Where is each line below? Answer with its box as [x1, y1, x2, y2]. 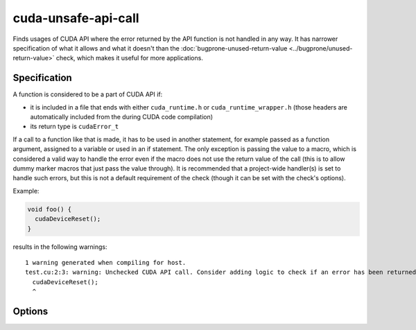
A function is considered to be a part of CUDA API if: [12, 90, 163, 98]
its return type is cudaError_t [30, 122, 119, 131]
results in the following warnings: [12, 243, 107, 251]
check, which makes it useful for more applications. [55, 54, 204, 62]
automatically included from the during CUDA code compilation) [30, 113, 214, 121]
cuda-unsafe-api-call [12, 10, 139, 26]
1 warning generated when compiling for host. [25, 259, 187, 266]
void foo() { [27, 205, 72, 213]
